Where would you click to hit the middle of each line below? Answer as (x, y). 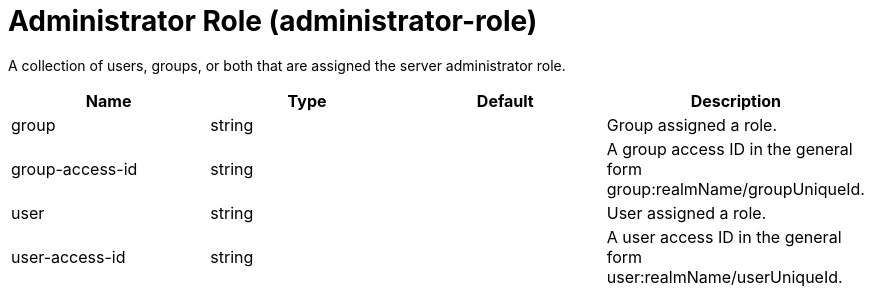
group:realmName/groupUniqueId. (735, 188)
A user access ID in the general (724, 236)
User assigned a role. (686, 212)
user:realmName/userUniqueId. (724, 276)
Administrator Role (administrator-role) (273, 21)
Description (736, 100)
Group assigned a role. (692, 124)
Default (505, 100)
